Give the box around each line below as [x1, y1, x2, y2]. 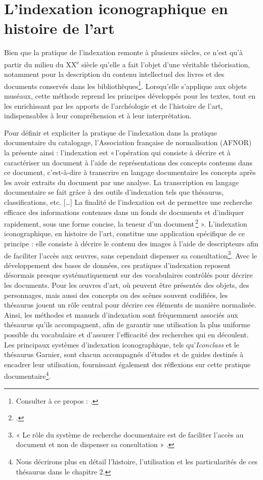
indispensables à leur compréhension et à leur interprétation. [4, 110, 192, 121]
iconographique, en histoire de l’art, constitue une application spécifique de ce [4, 228, 245, 239]
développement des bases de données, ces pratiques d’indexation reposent [4, 259, 231, 270]
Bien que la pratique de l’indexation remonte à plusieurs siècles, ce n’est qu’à [4, 47, 243, 58]
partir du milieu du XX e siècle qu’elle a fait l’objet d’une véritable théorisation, [4, 57, 250, 69]
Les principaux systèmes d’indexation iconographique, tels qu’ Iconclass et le [4, 339, 239, 350]
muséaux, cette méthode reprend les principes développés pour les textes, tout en [4, 91, 256, 101]
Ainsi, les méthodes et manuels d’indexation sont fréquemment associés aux [4, 309, 238, 320]
